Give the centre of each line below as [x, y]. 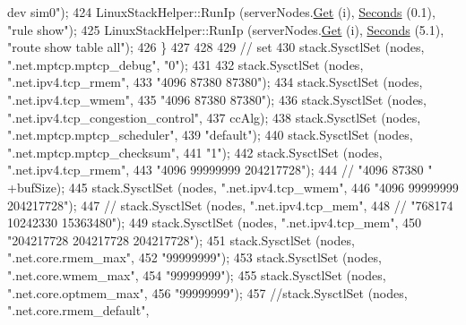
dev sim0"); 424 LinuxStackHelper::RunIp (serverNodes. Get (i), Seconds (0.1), [221, 12]
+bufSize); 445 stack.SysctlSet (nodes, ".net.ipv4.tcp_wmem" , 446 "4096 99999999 [233, 187]
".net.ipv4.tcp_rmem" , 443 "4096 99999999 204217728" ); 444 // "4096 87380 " [220, 170]
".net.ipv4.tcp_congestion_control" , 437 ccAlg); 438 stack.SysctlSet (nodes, [214, 117]
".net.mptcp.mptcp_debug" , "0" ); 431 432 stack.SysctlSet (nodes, [186, 64]
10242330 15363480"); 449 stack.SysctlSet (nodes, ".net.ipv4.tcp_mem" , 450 [215, 222]
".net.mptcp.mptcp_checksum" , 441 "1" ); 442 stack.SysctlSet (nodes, [195, 152]
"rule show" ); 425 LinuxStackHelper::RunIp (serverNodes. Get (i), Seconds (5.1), [226, 29]
